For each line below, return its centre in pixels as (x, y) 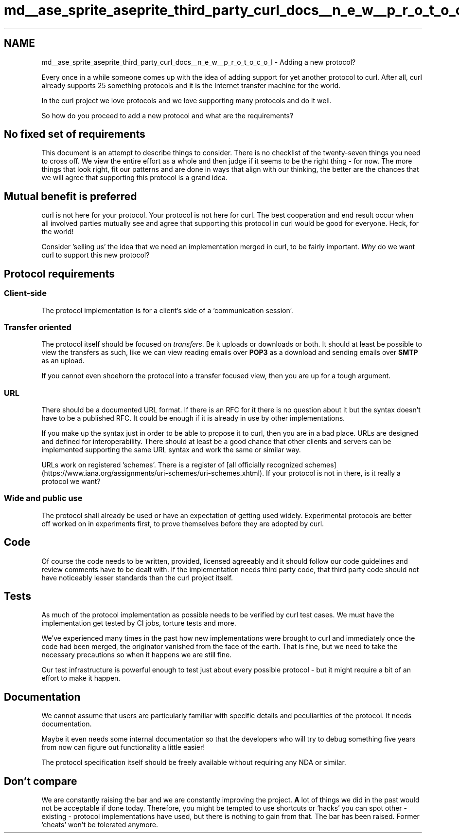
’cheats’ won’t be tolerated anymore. (100, 825)
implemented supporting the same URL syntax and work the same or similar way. (171, 450)
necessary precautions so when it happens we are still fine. (137, 655)
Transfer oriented (38, 327)
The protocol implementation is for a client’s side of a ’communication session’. (167, 310)
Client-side (25, 293)
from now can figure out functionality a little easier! (123, 747)
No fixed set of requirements (75, 134)
